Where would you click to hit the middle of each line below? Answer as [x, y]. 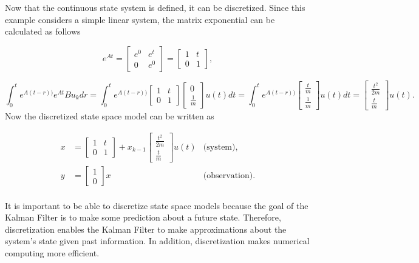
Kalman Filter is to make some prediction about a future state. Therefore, [143, 217]
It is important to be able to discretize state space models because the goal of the [157, 205]
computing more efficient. [52, 253]
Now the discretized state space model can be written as [110, 116]
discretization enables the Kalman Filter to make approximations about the [146, 229]
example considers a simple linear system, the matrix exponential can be [140, 19]
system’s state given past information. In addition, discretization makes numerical [157, 241]
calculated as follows [43, 31]
